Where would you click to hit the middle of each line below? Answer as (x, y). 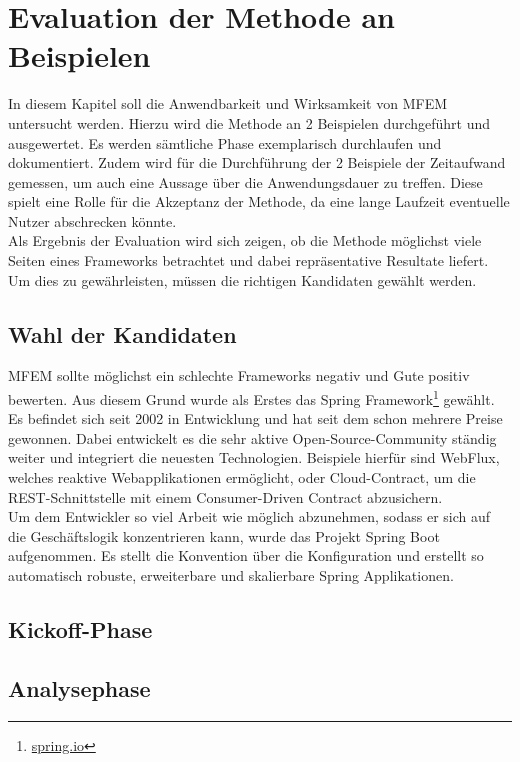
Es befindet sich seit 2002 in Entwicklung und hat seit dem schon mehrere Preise (255, 418)
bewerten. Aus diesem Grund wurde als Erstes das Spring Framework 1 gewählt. (251, 397)
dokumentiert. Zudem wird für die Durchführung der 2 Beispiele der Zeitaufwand (257, 162)
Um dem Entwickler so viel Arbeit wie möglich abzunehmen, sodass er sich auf (249, 516)
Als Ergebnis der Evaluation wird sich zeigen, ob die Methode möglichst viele (245, 240)
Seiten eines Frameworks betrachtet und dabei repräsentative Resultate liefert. (248, 260)
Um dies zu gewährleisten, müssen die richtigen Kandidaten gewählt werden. (242, 279)
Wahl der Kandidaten (122, 333)
